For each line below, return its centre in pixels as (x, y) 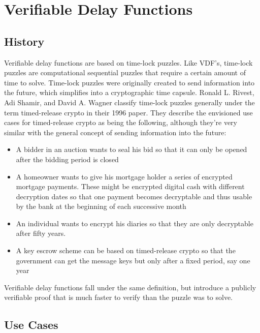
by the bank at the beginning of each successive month (101, 206)
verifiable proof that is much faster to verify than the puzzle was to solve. (119, 297)
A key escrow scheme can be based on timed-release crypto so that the (126, 250)
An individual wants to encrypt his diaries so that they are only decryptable (135, 223)
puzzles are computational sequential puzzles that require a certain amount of (125, 72)
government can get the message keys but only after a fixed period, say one (133, 260)
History (24, 41)
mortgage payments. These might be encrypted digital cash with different (130, 186)
